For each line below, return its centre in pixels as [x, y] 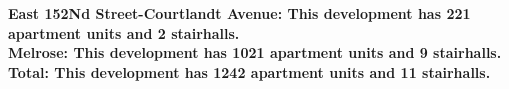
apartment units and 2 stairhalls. [124, 32]
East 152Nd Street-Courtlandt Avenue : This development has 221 [239, 13]
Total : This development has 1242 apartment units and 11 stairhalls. [249, 71]
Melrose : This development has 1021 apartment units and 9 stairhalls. [255, 52]
